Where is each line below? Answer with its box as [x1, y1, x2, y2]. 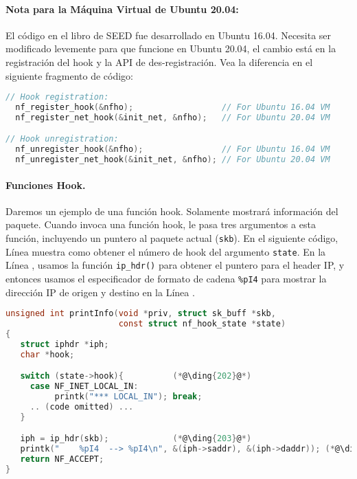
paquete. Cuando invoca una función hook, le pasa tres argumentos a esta [5, 217, 316, 232]
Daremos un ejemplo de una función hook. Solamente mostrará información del [5, 203, 338, 218]
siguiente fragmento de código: [5, 68, 134, 82]
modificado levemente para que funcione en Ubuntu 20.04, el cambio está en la [5, 41, 336, 56]
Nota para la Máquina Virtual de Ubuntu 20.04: [5, 1, 239, 16]
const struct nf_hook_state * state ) [118, 319, 286, 329]
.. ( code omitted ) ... [30, 401, 134, 412]
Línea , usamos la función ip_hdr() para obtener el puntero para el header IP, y [5, 258, 345, 272]
